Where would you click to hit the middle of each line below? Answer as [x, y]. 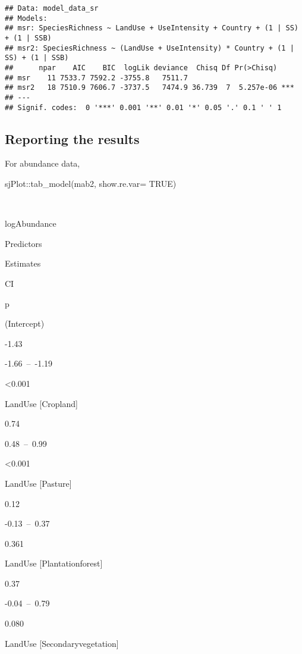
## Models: [26, 18]
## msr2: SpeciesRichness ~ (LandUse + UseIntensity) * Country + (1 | [150, 48]
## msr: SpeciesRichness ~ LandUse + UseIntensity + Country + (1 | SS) [152, 28]
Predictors [23, 243]
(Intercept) [25, 323]
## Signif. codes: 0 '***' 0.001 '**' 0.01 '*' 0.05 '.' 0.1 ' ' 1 [143, 107]
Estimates [23, 263]
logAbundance [31, 223]
